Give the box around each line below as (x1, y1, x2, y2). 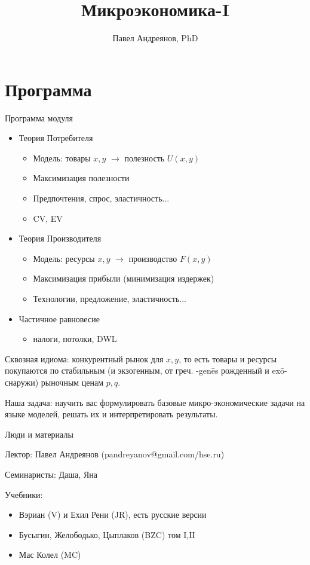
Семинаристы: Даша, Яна (5, 468, 97, 480)
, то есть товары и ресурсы (179, 352, 277, 365)
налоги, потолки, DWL (33, 332, 117, 345)
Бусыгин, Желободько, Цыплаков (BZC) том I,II (19, 528, 195, 540)
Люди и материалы (5, 427, 73, 440)
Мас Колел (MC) (19, 548, 81, 561)
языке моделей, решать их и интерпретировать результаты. (5, 408, 218, 420)
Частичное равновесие (19, 312, 100, 325)
